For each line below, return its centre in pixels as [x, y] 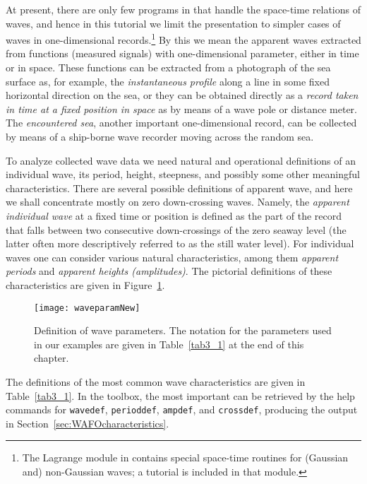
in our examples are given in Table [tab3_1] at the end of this [169, 344]
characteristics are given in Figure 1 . [85, 284]
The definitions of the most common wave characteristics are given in [156, 381]
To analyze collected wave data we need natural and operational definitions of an [181, 160]
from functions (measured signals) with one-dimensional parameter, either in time [182, 53]
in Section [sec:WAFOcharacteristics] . [88, 423]
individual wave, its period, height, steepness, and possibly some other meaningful [183, 174]
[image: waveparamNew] [87, 308]
